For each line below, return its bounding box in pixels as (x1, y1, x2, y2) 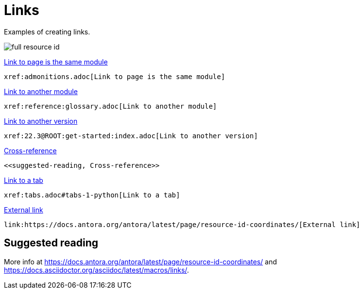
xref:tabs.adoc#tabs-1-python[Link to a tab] (4, 191, 180, 199)
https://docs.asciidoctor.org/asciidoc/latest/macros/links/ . (4, 265, 189, 274)
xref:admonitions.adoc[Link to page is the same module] (4, 72, 225, 81)
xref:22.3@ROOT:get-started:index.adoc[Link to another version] (4, 131, 258, 140)
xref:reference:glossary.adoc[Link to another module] (4, 102, 217, 110)
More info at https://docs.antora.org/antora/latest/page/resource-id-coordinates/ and (4, 257, 277, 266)
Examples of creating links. (4, 27, 90, 36)
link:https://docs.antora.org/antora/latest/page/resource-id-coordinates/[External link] (4, 220, 361, 228)
